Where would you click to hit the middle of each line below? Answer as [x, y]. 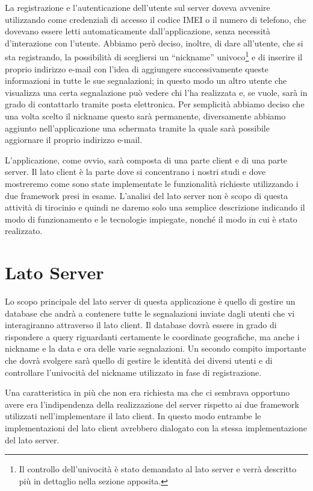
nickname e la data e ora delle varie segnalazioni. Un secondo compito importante [156, 348]
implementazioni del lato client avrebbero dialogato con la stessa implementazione [156, 428]
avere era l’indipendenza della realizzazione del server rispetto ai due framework [152, 404]
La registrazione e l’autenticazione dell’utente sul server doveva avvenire [138, 7]
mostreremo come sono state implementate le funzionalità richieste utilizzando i [152, 183]
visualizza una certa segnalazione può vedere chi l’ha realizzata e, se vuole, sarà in [156, 92]
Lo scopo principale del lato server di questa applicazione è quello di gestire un [150, 301]
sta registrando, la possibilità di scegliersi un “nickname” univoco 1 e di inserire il [154, 56]
